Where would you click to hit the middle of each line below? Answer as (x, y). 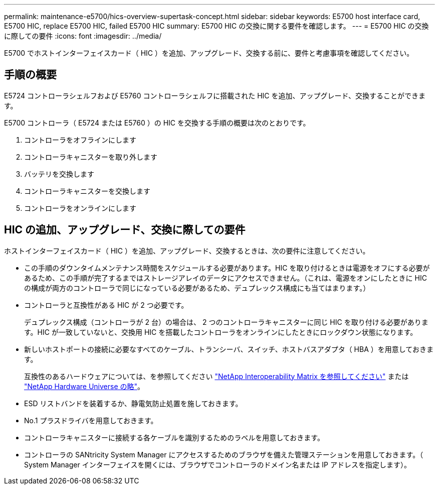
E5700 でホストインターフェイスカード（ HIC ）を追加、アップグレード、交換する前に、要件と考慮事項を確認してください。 (209, 53)
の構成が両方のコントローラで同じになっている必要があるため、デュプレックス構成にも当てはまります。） (197, 288)
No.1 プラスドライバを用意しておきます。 (91, 420)
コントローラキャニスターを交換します (87, 191)
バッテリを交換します (59, 174)
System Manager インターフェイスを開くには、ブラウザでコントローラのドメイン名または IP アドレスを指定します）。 (217, 464)
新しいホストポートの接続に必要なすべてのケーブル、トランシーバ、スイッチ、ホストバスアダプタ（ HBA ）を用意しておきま (229, 349)
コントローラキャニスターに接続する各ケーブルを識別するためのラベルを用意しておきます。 (174, 437)
